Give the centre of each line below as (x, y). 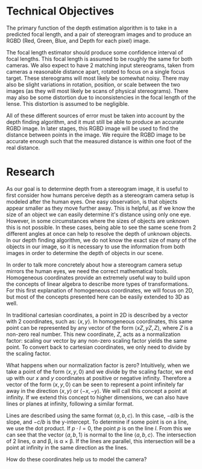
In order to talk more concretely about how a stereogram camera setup (94, 265)
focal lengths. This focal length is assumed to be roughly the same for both (99, 59)
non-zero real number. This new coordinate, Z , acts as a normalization (93, 334)
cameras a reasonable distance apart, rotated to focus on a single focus (96, 71)
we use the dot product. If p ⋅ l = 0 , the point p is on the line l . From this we (99, 428)
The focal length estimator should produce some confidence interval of (95, 52)
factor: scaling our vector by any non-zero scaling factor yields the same (96, 340)
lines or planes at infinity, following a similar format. (70, 404)
